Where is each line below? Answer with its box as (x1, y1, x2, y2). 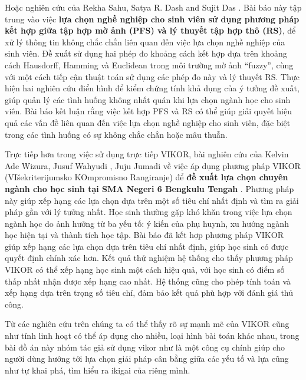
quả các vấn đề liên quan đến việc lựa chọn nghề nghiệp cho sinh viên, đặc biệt (5, 116, 291, 128)
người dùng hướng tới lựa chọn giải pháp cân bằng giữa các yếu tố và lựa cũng (5, 352, 289, 365)
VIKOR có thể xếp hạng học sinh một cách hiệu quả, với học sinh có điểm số (5, 263, 285, 276)
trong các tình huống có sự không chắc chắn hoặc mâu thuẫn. (5, 128, 228, 140)
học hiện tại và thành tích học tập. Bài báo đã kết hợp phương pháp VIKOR (5, 229, 284, 241)
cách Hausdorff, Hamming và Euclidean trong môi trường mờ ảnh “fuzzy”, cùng (5, 58, 294, 71)
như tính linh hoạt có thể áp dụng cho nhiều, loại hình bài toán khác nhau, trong (5, 329, 300, 342)
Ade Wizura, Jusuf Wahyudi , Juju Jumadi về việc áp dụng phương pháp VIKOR (5, 159, 301, 171)
